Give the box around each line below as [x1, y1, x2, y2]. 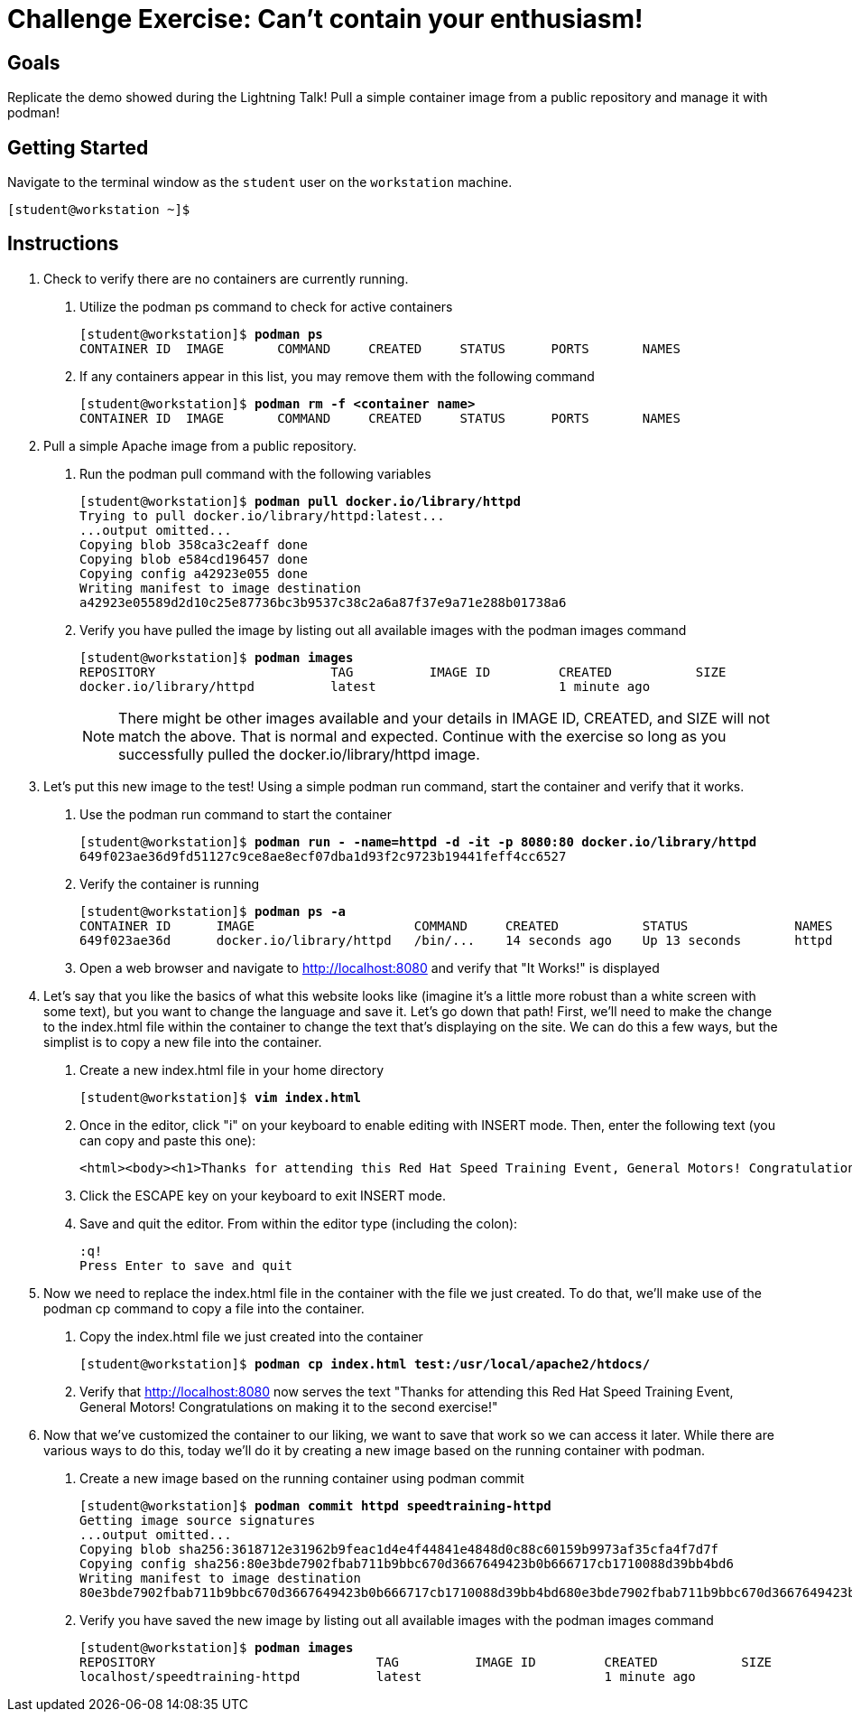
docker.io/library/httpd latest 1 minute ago [79, 678, 651, 694]
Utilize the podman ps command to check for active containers [79, 298, 453, 314]
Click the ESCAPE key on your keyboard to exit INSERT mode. [79, 1187, 447, 1203]
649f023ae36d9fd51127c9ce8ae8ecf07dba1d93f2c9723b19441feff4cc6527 [79, 848, 567, 864]
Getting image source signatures [79, 1512, 316, 1527]
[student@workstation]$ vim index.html [79, 1089, 361, 1105]
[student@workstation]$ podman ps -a [79, 903, 347, 919]
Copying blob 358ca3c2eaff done [79, 537, 308, 552]
